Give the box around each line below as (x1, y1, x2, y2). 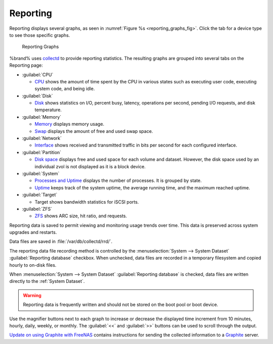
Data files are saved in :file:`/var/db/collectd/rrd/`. (9, 238, 113, 244)
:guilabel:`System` (22, 170, 60, 176)
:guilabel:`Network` (22, 135, 62, 141)
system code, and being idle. (34, 86, 95, 92)
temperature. (34, 107, 62, 113)
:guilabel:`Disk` (22, 92, 53, 99)
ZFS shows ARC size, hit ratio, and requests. (34, 213, 127, 219)
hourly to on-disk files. (9, 262, 57, 268)
